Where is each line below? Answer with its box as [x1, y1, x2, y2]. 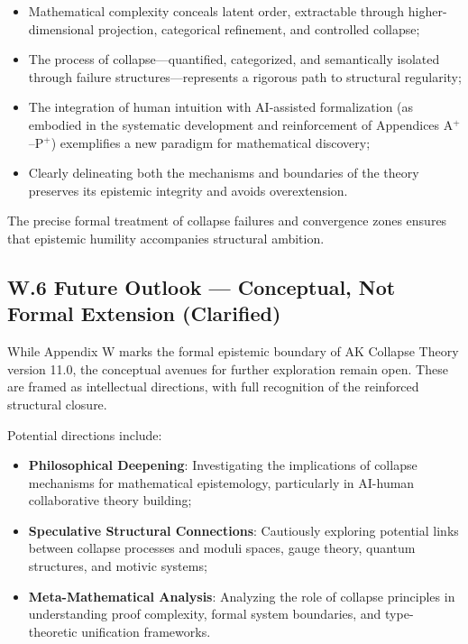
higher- [408, 2, 447, 20]
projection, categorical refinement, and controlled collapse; [97, 19, 420, 38]
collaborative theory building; [28, 491, 192, 510]
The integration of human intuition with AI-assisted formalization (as [28, 97, 414, 116]
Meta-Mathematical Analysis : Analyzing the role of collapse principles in [28, 586, 455, 605]
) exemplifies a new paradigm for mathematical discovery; [50, 133, 371, 152]
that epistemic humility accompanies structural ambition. [7, 228, 325, 247]
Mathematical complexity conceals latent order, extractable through [28, 2, 405, 20]
